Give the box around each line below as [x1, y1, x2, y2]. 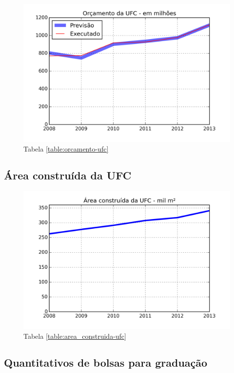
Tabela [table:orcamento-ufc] [23, 143, 109, 154]
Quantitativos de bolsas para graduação [4, 354, 208, 370]
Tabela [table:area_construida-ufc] [23, 330, 126, 341]
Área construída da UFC [4, 167, 132, 182]
